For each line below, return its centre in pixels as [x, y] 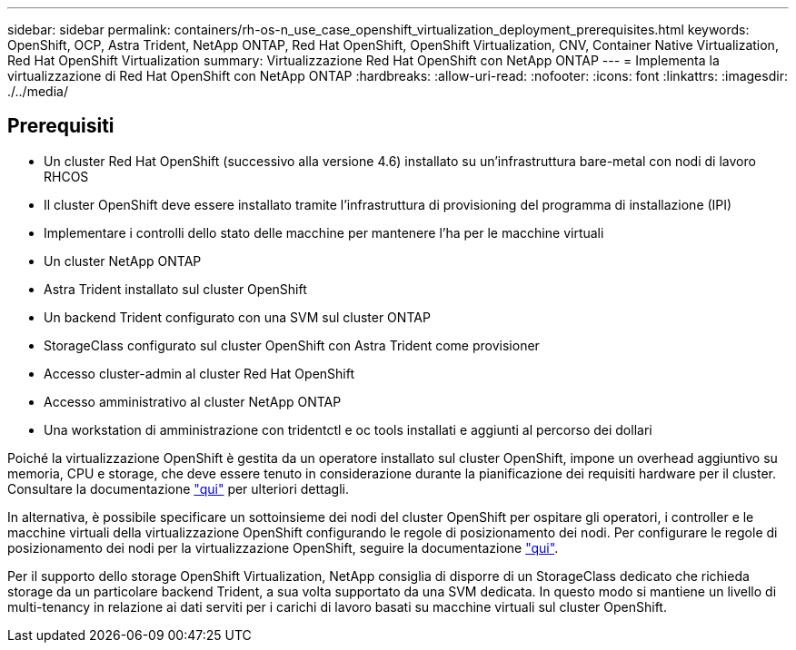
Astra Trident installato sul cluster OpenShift [175, 289]
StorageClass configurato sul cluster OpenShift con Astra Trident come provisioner [292, 345]
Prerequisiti [61, 126]
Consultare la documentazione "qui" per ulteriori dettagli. [178, 488]
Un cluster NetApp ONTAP [123, 261]
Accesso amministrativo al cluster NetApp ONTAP [193, 401]
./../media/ [38, 91]
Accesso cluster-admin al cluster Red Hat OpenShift [199, 373]
